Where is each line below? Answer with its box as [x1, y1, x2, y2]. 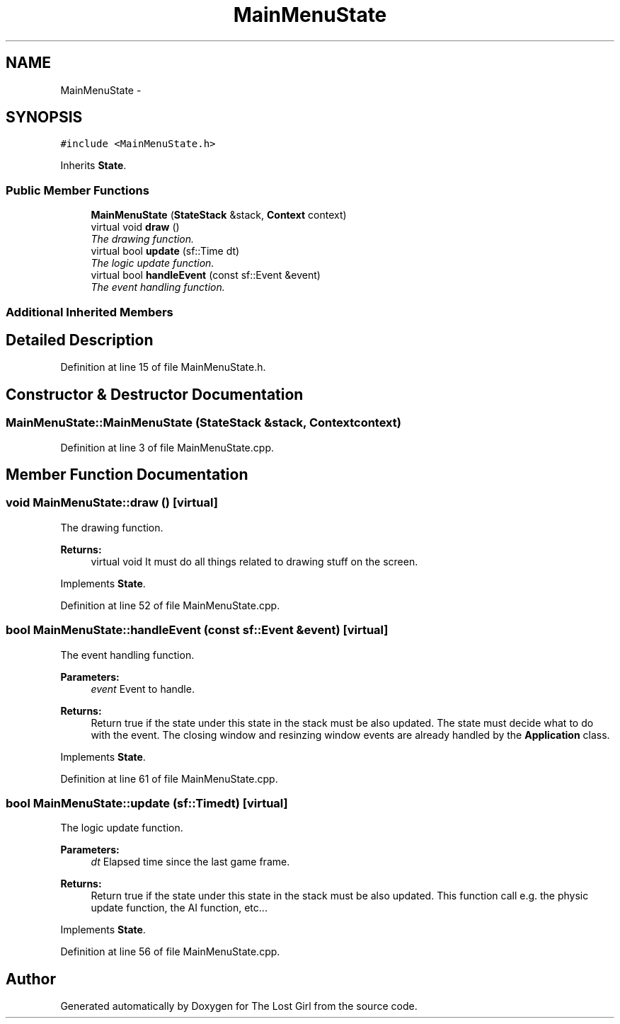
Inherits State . [60, 159, 127, 172]
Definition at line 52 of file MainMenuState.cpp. [60, 599, 280, 611]
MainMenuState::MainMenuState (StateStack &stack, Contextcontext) [6, 415, 401, 430]
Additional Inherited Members [6, 304, 173, 319]
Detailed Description [6, 330, 154, 349]
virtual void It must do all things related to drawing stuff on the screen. [91, 555, 418, 568]
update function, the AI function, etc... [91, 902, 268, 914]
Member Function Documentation [6, 466, 248, 484]
